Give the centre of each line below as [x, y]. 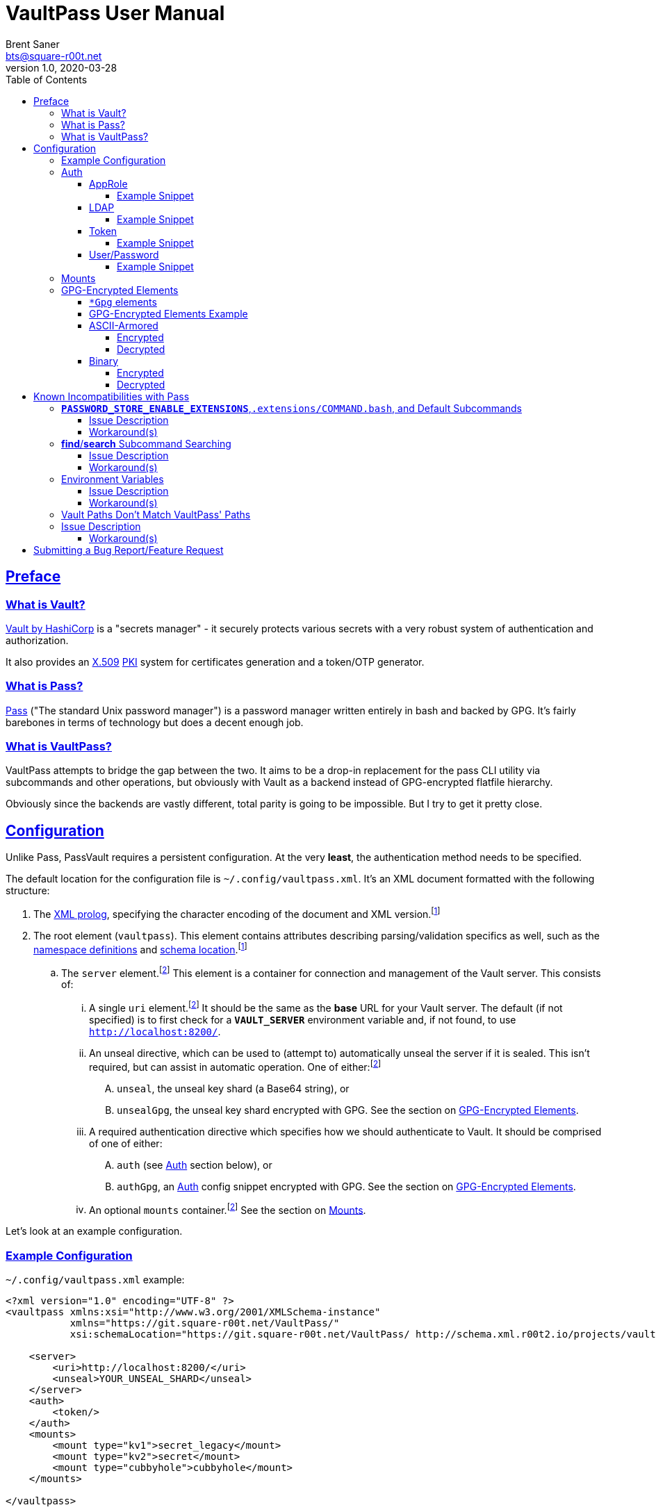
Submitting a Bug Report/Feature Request [129, 550]
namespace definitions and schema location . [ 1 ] [140, 948]
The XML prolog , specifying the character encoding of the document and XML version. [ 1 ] [237, 913]
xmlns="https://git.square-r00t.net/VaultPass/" [205, 1323]
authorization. [37, 640]
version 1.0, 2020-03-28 [61, 67]
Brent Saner [33, 44]
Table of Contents [47, 79]
